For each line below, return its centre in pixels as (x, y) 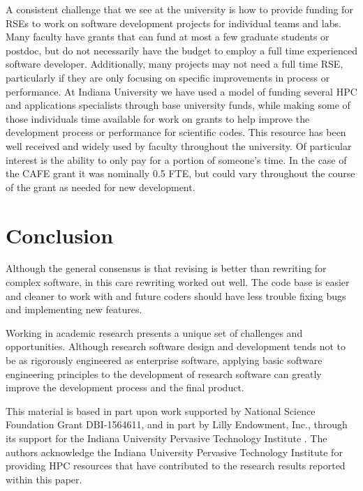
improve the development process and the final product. (125, 387)
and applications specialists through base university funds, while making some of (178, 105)
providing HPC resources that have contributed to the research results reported (176, 466)
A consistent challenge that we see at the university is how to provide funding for (179, 9)
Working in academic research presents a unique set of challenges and (154, 332)
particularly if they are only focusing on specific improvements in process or (168, 77)
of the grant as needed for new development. (101, 187)
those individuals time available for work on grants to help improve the (158, 118)
